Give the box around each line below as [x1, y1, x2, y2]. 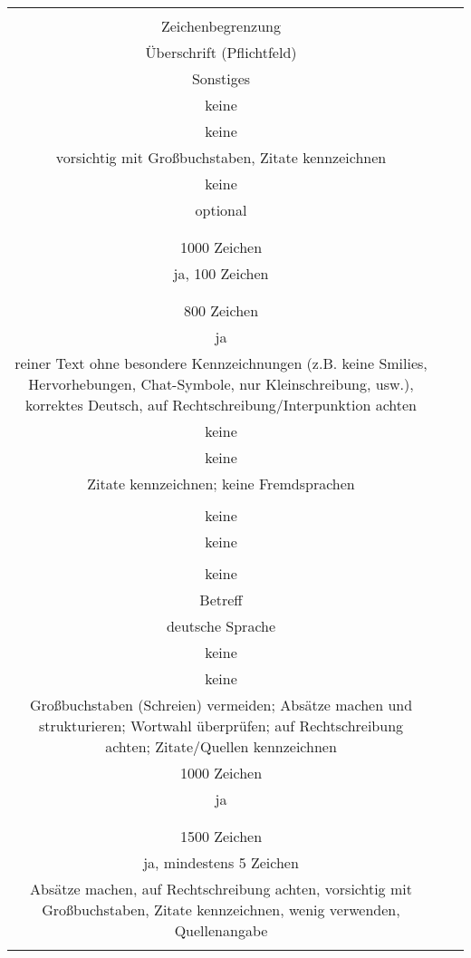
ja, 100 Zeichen [173, 263, 269, 284]
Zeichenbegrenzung [160, 15, 282, 36]
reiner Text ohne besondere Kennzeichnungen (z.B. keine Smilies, [14, 353, 428, 373]
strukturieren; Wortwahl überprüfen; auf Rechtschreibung [38, 715, 404, 736]
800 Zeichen [183, 300, 259, 321]
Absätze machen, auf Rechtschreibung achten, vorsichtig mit [30, 878, 412, 899]
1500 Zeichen [179, 826, 263, 847]
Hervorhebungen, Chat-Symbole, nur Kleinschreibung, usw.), [28, 373, 414, 394]
